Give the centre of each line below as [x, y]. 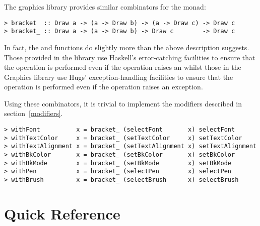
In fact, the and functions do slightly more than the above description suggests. [127, 47]
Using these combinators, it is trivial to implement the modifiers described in [123, 103]
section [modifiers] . [34, 113]
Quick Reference [62, 213]
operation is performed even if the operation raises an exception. [104, 87]
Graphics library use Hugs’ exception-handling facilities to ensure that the [119, 77]
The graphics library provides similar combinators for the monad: [105, 7]
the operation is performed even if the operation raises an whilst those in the [123, 67]
